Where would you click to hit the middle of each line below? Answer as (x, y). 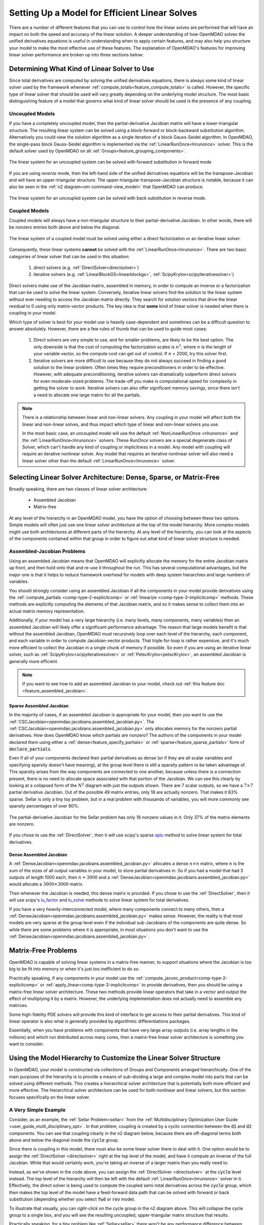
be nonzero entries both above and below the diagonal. (65, 227)
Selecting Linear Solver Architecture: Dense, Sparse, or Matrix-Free (114, 477)
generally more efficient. (34, 661)
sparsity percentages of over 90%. (44, 806)
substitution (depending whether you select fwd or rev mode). (72, 1199)
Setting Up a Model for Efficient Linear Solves (103, 13)
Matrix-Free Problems (43, 950)
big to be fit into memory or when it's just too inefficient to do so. (74, 969)
